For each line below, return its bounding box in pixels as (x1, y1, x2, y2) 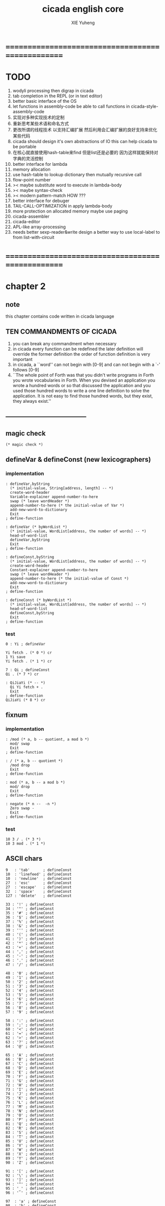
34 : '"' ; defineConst (5, 906, 55, 911)
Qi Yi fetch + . (10, 685, 43, 690)
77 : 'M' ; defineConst (5, 1104, 55, 1109)
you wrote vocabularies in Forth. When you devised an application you (12, 377, 155, 383)
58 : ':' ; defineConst (5, 1018, 55, 1023)
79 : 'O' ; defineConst (5, 1113, 55, 1117)
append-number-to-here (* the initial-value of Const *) (10, 576, 129, 581)
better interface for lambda (12, 161, 68, 167)
